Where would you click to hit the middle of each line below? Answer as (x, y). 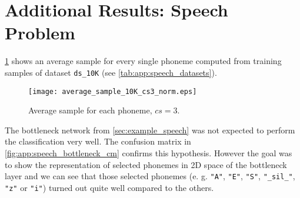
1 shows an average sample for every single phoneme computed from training (143, 61)
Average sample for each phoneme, (90, 110)
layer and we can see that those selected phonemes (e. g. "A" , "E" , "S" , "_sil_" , (150, 176)
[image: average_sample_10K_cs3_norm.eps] (113, 91)
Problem (40, 33)
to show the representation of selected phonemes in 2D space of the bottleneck (146, 164)
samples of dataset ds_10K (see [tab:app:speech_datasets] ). (111, 72)
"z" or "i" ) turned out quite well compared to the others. (109, 187)
